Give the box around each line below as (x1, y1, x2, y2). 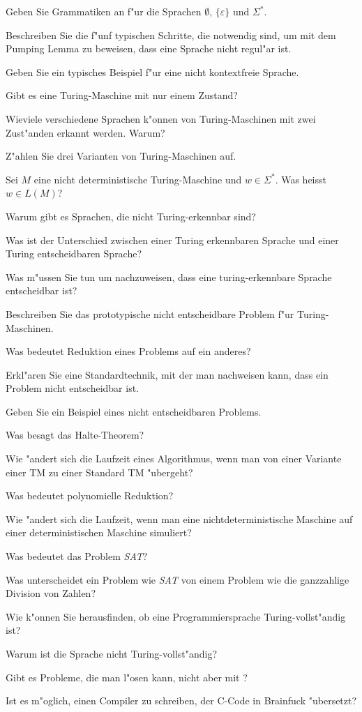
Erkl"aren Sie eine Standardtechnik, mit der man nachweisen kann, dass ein (6, 367, 329, 381)
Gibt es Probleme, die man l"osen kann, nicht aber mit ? (6, 669, 248, 684)
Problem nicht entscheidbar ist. (6, 381, 139, 395)
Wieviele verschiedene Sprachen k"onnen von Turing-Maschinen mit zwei (6, 111, 316, 126)
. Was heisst (275, 172, 326, 186)
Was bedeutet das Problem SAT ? (6, 549, 148, 563)
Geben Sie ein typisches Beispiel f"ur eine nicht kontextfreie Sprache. (6, 64, 299, 79)
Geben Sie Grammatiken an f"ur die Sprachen (6, 4, 202, 18)
